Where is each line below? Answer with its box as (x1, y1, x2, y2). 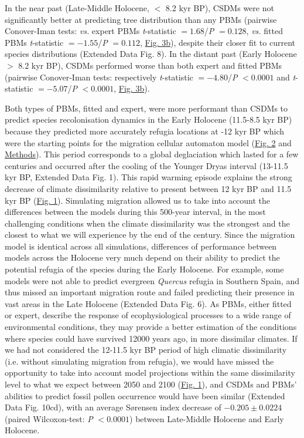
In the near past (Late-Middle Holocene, (5, 2, 149, 14)
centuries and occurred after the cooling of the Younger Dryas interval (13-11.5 (5, 159, 288, 171)
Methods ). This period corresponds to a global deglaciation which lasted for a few (5, 148, 299, 160)
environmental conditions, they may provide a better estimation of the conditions (5, 321, 297, 333)
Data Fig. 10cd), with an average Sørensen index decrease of (5, 401, 221, 413)
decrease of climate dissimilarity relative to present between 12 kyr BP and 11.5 (5, 182, 292, 194)
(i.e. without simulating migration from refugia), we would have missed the (5, 355, 274, 367)
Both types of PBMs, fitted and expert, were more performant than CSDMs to (5, 102, 288, 114)
